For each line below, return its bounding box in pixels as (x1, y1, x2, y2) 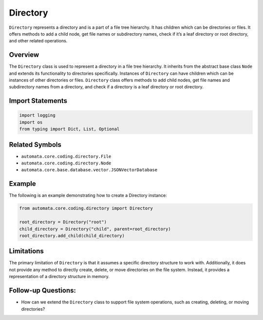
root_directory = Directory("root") (19, 220, 107, 225)
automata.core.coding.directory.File (21, 154, 112, 159)
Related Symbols (9, 140, 62, 149)
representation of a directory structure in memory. (9, 274, 110, 280)
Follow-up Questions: (9, 286, 76, 295)
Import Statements (9, 97, 68, 105)
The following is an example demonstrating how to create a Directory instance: (9, 193, 168, 199)
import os (19, 120, 43, 125)
